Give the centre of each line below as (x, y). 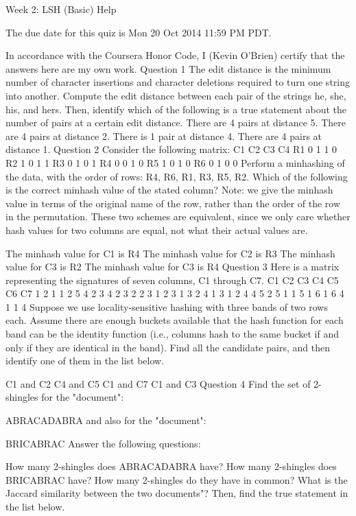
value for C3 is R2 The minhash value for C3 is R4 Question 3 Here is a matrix (173, 267)
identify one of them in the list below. (85, 361)
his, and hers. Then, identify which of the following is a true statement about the (176, 109)
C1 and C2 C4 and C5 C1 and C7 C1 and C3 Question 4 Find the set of (158, 383)
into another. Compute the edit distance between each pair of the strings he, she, (176, 95)
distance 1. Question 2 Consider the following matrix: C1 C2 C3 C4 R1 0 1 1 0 (171, 149)
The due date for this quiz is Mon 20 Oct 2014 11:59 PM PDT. (139, 32)
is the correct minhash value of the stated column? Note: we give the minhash (169, 190)
